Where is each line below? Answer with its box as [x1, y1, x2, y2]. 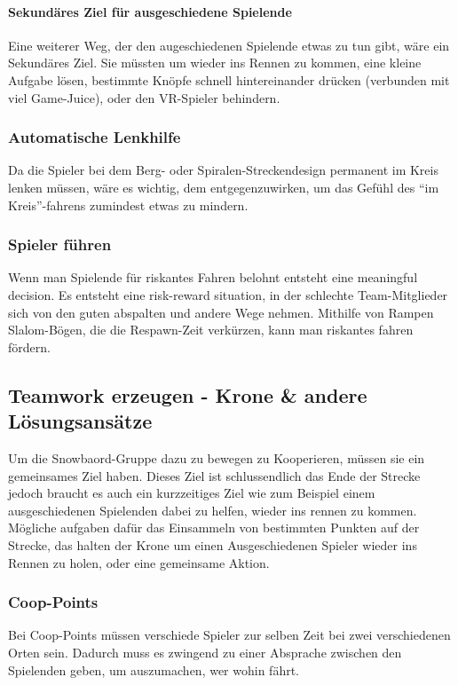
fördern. [8, 337, 51, 356]
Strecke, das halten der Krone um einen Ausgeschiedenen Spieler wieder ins [8, 535, 417, 554]
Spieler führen [8, 233, 112, 256]
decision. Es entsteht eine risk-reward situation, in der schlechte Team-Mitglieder [8, 285, 448, 303]
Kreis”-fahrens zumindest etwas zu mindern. [8, 195, 249, 214]
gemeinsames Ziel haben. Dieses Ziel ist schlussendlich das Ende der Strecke [8, 466, 421, 484]
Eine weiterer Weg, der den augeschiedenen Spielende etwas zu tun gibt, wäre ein [8, 35, 450, 54]
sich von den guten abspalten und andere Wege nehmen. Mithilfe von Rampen [8, 303, 434, 321]
